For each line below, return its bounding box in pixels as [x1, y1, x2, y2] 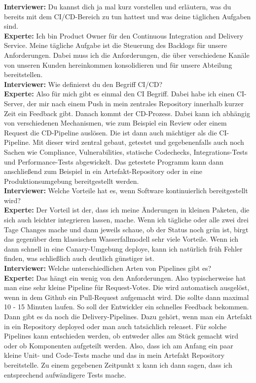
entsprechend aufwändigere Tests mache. [4, 369, 126, 380]
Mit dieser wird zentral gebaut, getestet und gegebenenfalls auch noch [33, 137, 244, 147]
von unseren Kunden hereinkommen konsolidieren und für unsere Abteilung [4, 59, 232, 70]
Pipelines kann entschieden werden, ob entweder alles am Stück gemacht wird [4, 331, 238, 341]
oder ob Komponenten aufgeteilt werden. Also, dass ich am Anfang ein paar [4, 340, 233, 350]
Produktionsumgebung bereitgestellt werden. [4, 175, 139, 186]
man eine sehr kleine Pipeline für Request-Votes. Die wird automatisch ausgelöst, [4, 282, 250, 293]
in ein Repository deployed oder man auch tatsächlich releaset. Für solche [4, 321, 227, 331]
